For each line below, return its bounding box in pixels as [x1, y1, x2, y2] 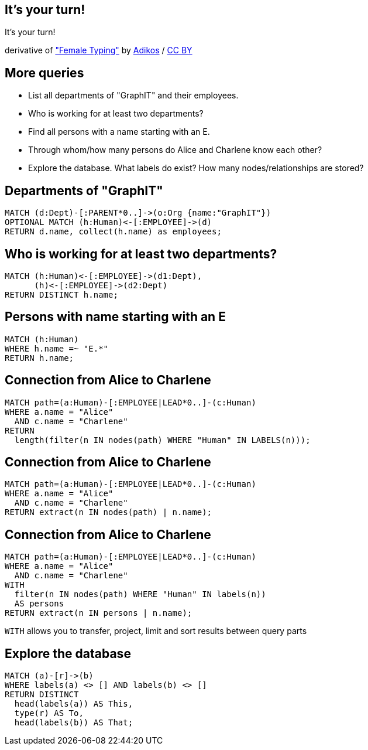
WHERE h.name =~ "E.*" [5, 343, 109, 353]
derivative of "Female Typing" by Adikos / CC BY [5, 45, 192, 56]
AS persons [14, 599, 64, 609]
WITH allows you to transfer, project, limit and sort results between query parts [5, 626, 307, 636]
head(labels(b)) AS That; [14, 718, 133, 728]
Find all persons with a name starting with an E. [28, 127, 210, 137]
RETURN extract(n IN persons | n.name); [5, 608, 192, 618]
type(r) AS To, [14, 708, 84, 718]
